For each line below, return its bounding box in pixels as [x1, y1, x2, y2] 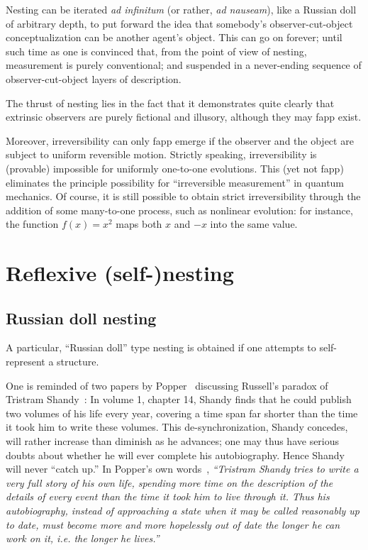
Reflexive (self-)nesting [6, 258, 234, 287]
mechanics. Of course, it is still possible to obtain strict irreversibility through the [6, 189, 361, 204]
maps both [116, 216, 162, 231]
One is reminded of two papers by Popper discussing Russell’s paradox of [6, 378, 328, 392]
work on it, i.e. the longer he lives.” [6, 531, 160, 546]
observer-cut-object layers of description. [6, 71, 182, 86]
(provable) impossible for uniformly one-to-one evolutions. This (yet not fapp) [6, 160, 344, 175]
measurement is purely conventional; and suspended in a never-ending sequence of [6, 57, 362, 72]
